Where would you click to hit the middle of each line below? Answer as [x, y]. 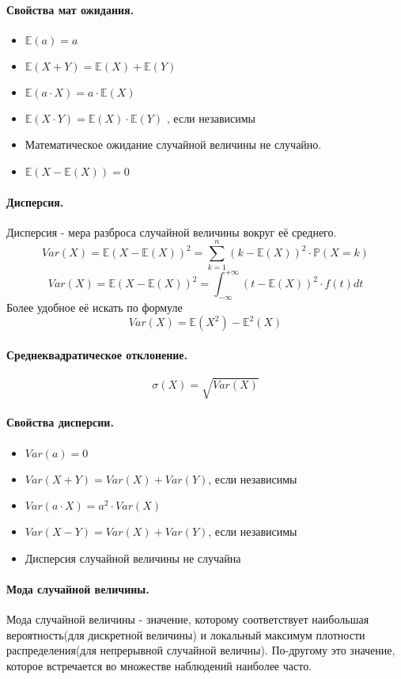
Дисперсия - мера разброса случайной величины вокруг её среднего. [172, 231]
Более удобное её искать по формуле [95, 307]
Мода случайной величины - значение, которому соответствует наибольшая [188, 619]
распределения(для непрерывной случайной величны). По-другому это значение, [201, 650]
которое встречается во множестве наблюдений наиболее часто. [159, 665]
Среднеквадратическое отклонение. [97, 354]
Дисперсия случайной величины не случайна [133, 558]
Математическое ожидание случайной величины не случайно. [173, 144]
